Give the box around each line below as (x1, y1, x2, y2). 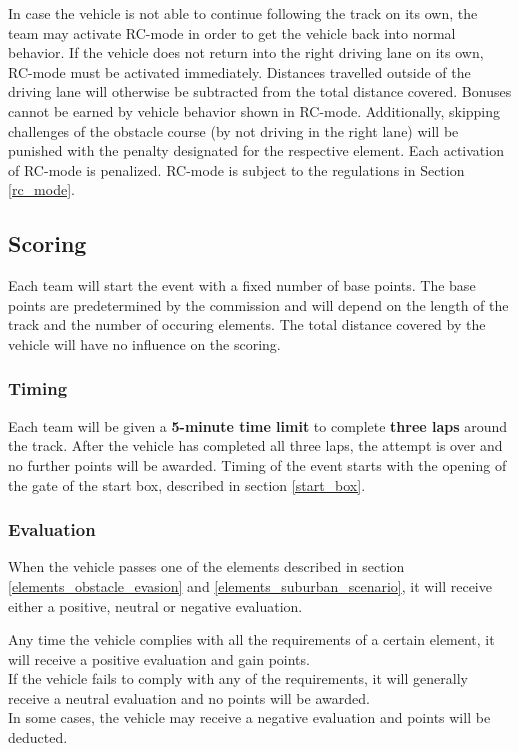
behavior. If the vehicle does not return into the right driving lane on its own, (8, 42, 484, 63)
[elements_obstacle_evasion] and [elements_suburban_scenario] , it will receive (8, 575, 492, 596)
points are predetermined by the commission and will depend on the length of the (8, 294, 509, 315)
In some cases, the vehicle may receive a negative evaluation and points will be (8, 707, 491, 728)
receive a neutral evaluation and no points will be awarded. (8, 687, 370, 708)
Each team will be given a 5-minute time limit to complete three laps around (8, 415, 508, 436)
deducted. (8, 727, 68, 748)
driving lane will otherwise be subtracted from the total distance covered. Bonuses (8, 81, 512, 102)
